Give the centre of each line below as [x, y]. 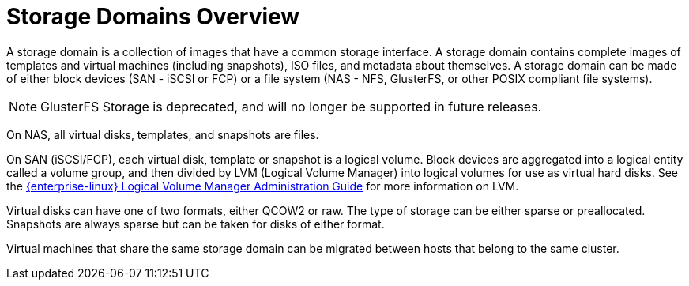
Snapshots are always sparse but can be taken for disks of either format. [196, 224]
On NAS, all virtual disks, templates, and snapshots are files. [163, 134]
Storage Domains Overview [153, 17]
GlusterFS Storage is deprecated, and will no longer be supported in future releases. [291, 106]
